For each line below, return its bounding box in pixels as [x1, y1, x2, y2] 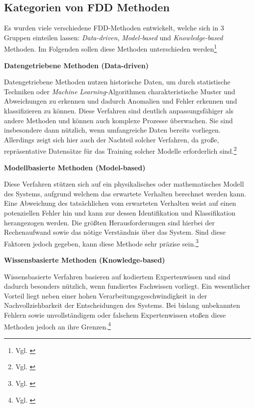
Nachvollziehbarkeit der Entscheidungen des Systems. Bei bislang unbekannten [4, 300, 240, 310]
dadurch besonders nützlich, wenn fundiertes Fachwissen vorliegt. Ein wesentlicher [4, 281, 251, 291]
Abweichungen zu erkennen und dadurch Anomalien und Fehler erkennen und [4, 96, 237, 106]
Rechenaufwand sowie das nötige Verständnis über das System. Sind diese [4, 227, 226, 237]
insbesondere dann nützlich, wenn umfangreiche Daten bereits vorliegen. [4, 125, 221, 135]
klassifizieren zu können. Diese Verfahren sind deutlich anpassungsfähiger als [4, 106, 234, 116]
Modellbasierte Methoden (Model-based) [4, 162, 146, 172]
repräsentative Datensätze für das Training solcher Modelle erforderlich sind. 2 [4, 144, 237, 156]
